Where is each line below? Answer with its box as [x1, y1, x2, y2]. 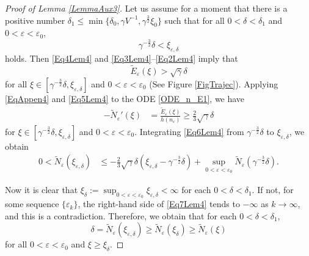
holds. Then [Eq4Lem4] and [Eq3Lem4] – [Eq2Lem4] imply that [5, 51, 238, 64]
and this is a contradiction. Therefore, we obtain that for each [5, 209, 237, 222]
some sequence [5, 197, 59, 210]
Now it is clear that [5, 183, 78, 196]
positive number [5, 13, 65, 26]
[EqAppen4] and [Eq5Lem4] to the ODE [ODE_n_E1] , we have [5, 92, 245, 104]
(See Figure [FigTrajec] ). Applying [149, 77, 278, 90]
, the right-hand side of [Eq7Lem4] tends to [78, 197, 240, 210]
